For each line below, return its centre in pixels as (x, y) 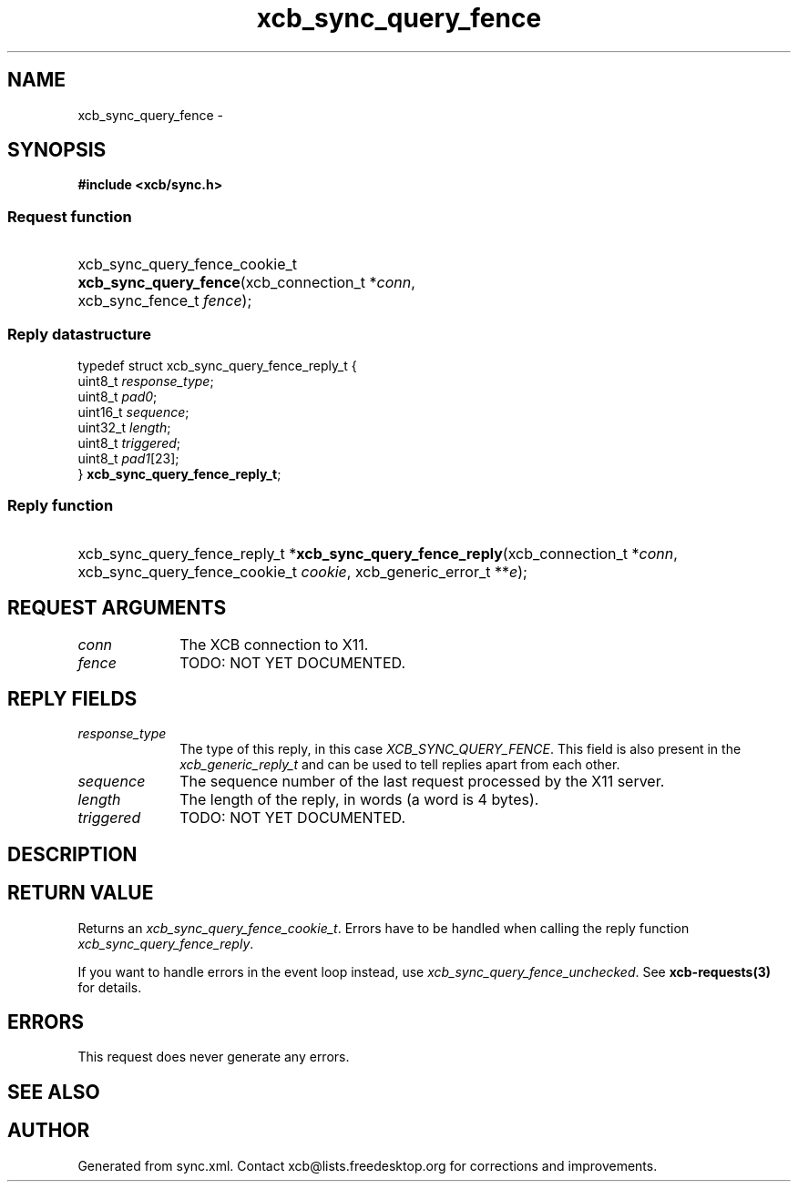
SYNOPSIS (57, 150)
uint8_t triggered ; (129, 442)
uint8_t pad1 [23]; (128, 458)
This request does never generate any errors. (214, 1057)
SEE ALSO (54, 1092)
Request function (70, 216)
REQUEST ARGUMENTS (117, 608)
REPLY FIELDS (72, 698)
